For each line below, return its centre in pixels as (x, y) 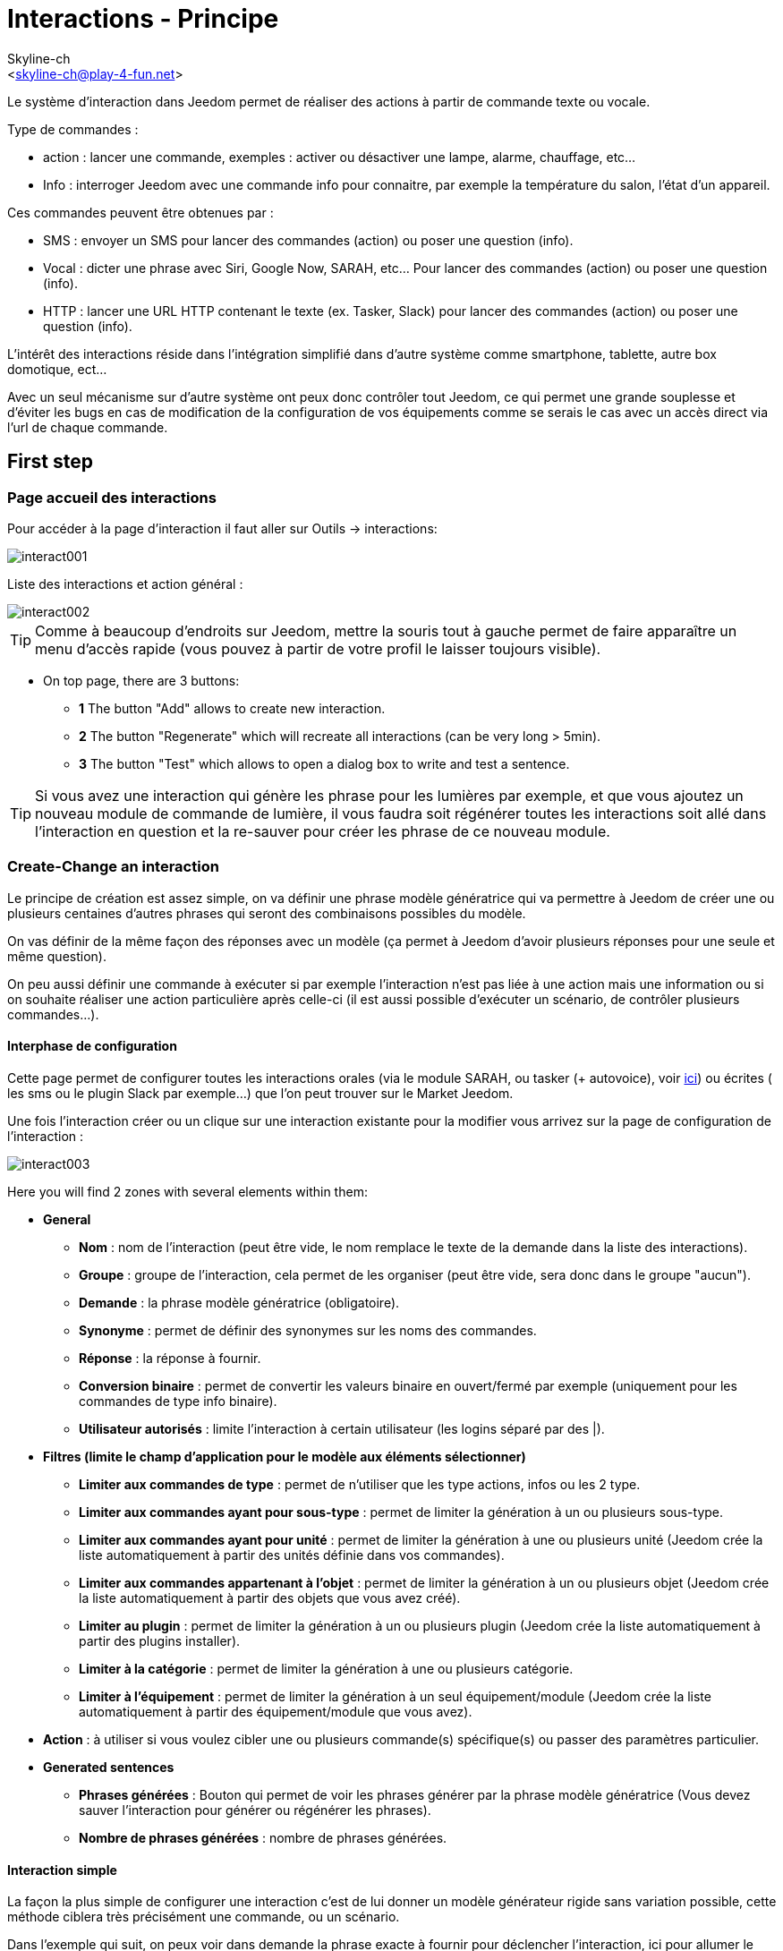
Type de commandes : (73, 129)
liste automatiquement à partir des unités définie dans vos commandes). (292, 1555)
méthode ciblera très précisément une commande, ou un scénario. (204, 1917)
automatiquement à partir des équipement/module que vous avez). (276, 1711)
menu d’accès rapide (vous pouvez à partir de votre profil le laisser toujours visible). (318, 648)
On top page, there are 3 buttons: (141, 680)
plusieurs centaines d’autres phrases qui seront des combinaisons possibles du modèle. (267, 913)
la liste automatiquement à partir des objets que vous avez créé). (270, 1597)
